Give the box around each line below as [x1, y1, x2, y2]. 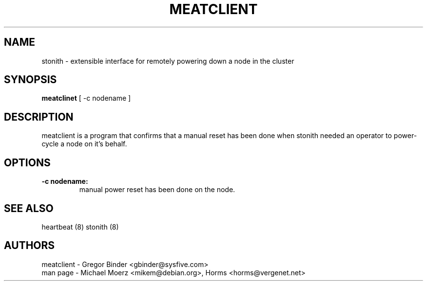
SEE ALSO [4, 202, 54, 214]
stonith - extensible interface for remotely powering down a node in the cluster [41, 56, 294, 65]
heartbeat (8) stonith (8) [41, 222, 119, 231]
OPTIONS [4, 156, 51, 169]
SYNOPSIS [4, 73, 57, 86]
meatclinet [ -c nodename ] [41, 94, 131, 103]
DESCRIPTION [4, 110, 74, 123]
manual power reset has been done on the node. [79, 185, 235, 194]
